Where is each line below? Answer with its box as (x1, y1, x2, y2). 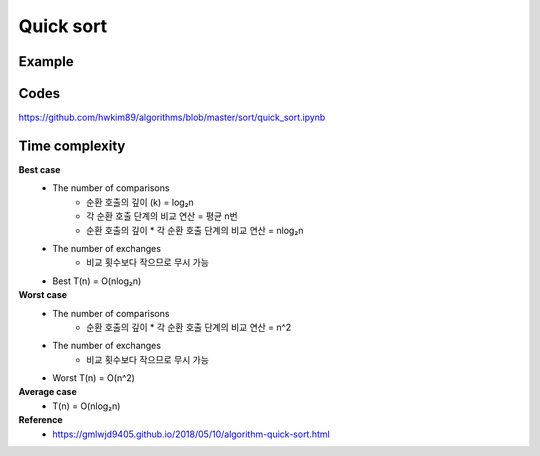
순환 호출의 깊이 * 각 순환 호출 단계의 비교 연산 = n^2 (86, 321, 292, 333)
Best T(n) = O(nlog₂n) (52, 275, 142, 287)
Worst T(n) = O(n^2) (52, 372, 135, 384)
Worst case (18, 289, 68, 301)
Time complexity (18, 137, 126, 154)
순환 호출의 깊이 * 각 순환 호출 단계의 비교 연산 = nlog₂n (86, 224, 304, 236)
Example (18, 53, 74, 70)
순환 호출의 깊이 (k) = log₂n (86, 196, 194, 208)
